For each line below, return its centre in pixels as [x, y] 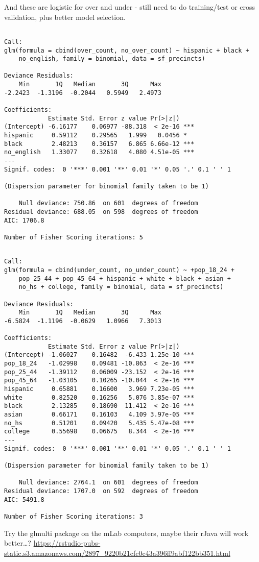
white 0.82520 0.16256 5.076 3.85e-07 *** [99, 397]
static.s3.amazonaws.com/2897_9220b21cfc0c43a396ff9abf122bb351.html [117, 553]
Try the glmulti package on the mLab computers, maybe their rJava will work [126, 533]
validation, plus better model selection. [65, 17]
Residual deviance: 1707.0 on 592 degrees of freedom [101, 491]
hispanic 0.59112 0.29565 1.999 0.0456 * [96, 136]
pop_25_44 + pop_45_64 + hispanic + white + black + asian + [125, 278]
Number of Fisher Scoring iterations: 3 [74, 516]
